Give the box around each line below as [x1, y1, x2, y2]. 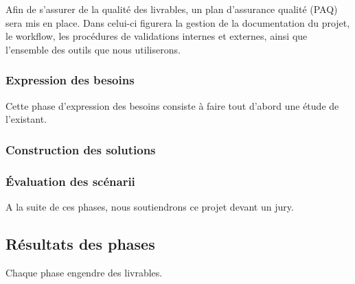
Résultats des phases [5, 233, 155, 254]
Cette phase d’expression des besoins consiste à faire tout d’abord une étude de [5, 98, 339, 113]
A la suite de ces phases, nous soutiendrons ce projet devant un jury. [5, 199, 294, 213]
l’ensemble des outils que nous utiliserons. [5, 42, 181, 56]
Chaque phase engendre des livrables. [5, 265, 163, 279]
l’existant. [5, 112, 47, 126]
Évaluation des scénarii [5, 172, 135, 189]
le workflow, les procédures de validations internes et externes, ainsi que [5, 29, 308, 43]
